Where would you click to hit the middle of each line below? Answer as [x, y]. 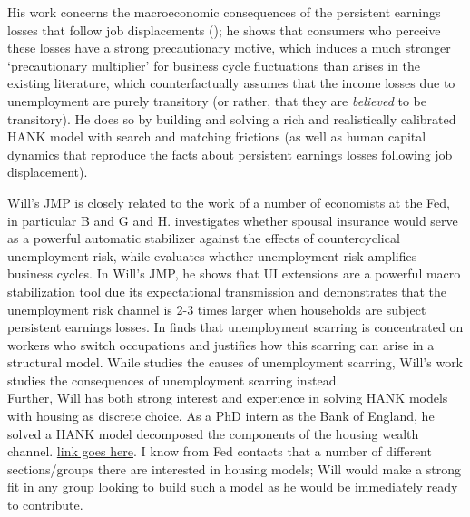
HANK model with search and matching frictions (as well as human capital [217, 137]
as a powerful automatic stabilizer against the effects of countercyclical [204, 238]
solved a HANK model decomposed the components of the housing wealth [213, 433]
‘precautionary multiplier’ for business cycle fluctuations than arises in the [214, 65]
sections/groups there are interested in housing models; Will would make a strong [235, 468]
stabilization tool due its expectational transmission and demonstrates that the [227, 291]
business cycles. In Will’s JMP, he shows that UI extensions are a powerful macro [234, 273]
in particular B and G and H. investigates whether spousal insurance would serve [233, 220]
